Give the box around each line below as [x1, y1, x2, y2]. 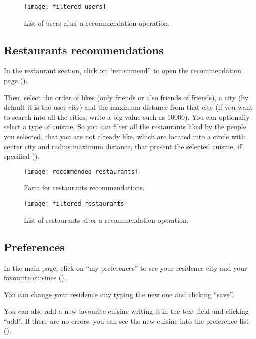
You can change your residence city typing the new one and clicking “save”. [4, 289, 234, 299]
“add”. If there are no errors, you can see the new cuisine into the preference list [4, 315, 249, 326]
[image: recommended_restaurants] [24, 168, 139, 175]
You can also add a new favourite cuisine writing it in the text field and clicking [4, 306, 249, 316]
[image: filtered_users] [24, 3, 106, 10]
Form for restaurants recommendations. [24, 182, 145, 193]
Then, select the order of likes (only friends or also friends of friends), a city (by [4, 92, 249, 102]
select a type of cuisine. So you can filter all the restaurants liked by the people [4, 121, 246, 132]
